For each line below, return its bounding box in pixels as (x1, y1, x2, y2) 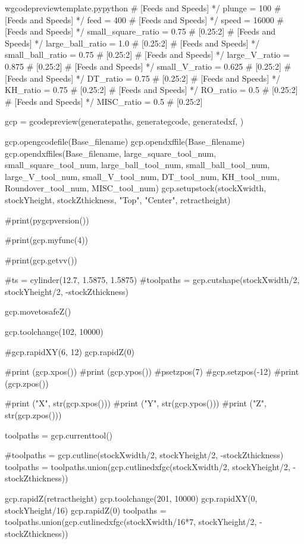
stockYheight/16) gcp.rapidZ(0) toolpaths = (5, 503, 167, 516)
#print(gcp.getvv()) (5, 253, 77, 266)
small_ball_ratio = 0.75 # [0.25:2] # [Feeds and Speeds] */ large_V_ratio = (5, 48, 290, 61)
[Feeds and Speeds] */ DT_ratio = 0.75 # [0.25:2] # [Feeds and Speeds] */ (5, 72, 280, 84)
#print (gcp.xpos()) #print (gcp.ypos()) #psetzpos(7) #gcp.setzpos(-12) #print (5, 365, 299, 378)
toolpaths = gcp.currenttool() (5, 428, 113, 441)
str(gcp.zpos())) (5, 409, 62, 421)
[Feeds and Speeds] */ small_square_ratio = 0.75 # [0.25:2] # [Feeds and (5, 25, 276, 38)
